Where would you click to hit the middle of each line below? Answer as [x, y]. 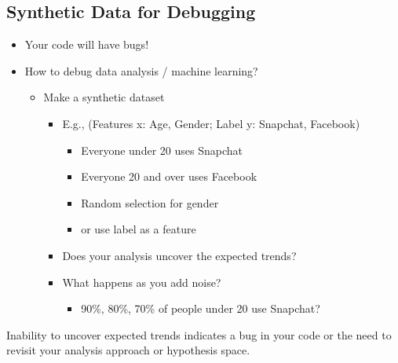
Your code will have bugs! [87, 44]
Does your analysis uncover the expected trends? [179, 255]
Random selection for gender [150, 202]
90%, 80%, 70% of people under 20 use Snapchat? [201, 308]
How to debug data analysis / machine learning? [141, 70]
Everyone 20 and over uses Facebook [169, 176]
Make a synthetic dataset [104, 97]
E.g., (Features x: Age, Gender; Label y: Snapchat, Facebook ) [211, 123]
